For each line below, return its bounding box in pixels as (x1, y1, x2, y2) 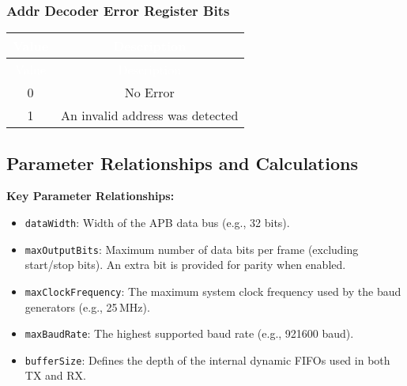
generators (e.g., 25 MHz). (24, 298, 150, 315)
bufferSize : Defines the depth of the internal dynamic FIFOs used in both (24, 351, 390, 368)
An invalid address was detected (61, 106, 239, 125)
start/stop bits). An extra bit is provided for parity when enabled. (24, 256, 346, 273)
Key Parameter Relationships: (6, 187, 175, 204)
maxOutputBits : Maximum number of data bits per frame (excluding (24, 240, 359, 257)
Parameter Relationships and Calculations (6, 150, 358, 175)
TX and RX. (24, 367, 86, 384)
